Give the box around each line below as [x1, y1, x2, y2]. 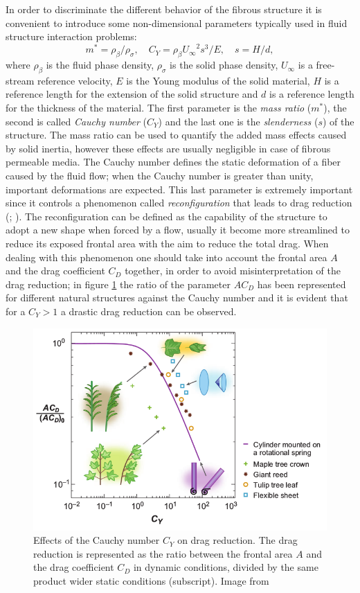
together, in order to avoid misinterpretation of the [125, 263, 341, 278]
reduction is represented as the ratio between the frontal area [33, 546, 293, 560]
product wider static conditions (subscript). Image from [33, 573, 269, 587]
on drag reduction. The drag [177, 533, 298, 547]
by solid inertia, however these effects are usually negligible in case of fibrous [6, 141, 331, 155]
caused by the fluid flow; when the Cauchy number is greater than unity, [6, 168, 314, 183]
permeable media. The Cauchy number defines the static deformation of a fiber [6, 154, 341, 169]
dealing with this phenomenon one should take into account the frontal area [6, 249, 327, 264]
